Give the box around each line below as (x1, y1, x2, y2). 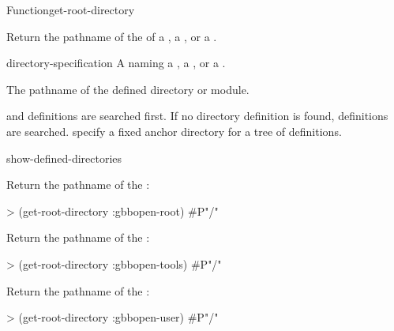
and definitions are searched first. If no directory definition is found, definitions (6, 107, 388, 124)
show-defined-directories (6, 149, 122, 166)
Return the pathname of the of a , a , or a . (6, 28, 217, 44)
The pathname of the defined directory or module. (6, 81, 250, 97)
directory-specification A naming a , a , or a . (6, 55, 226, 71)
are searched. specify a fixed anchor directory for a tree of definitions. (6, 122, 342, 139)
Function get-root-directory (6, 2, 135, 17)
